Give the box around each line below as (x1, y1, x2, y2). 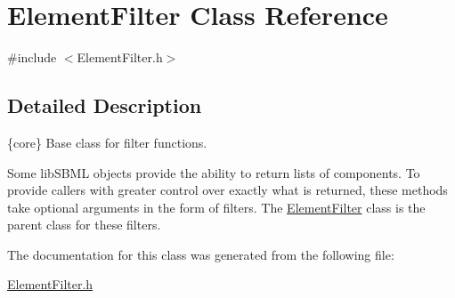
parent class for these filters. (7, 215, 161, 234)
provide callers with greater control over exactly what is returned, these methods (7, 181, 448, 199)
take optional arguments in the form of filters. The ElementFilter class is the (7, 197, 426, 216)
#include (7, 48, 57, 67)
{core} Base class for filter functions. (7, 133, 207, 151)
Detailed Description (7, 92, 202, 119)
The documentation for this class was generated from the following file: (7, 245, 394, 263)
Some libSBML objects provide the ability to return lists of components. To (7, 163, 420, 181)
